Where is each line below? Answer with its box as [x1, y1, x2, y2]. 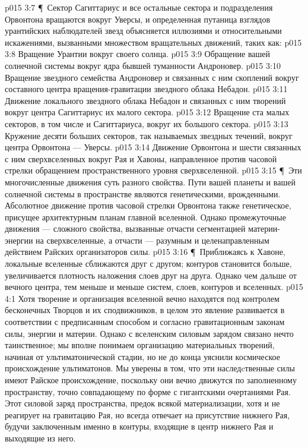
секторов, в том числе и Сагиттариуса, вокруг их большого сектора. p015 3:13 [5, 117, 288, 130]
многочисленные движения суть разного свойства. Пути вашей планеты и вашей [5, 175, 296, 188]
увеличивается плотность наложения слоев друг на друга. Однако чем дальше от [5, 269, 297, 281]
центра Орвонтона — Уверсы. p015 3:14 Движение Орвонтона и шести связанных [5, 141, 301, 153]
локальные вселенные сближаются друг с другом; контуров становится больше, [5, 257, 292, 270]
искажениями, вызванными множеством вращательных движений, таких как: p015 [5, 36, 302, 48]
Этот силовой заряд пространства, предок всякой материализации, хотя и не [5, 397, 280, 409]
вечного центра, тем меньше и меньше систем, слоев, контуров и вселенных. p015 [5, 280, 303, 293]
